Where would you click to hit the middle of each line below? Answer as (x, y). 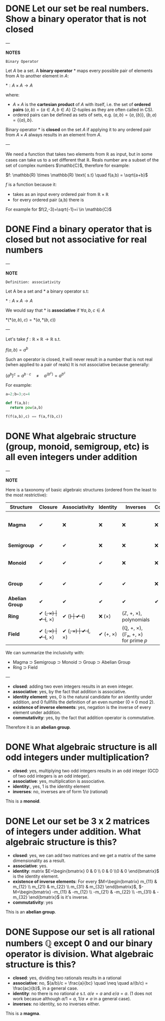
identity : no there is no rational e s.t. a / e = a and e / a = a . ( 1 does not (82, 994)
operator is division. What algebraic (80, 954)
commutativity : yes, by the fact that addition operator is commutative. (84, 718)
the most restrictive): (27, 495)
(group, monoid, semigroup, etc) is (77, 446)
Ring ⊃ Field (25, 667)
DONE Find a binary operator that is (79, 229)
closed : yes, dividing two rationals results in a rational (67, 978)
